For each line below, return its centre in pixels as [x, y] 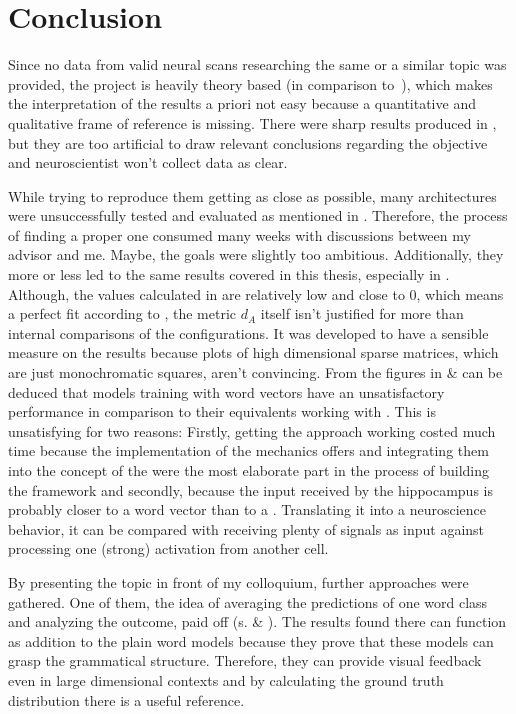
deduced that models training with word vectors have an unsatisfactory [226, 391]
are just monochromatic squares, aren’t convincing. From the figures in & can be [255, 372]
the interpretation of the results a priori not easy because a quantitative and [242, 103]
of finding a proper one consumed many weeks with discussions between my [239, 234]
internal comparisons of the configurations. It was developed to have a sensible [248, 332]
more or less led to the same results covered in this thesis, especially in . [229, 274]
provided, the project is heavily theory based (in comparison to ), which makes [250, 83]
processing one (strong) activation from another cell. [168, 548]
